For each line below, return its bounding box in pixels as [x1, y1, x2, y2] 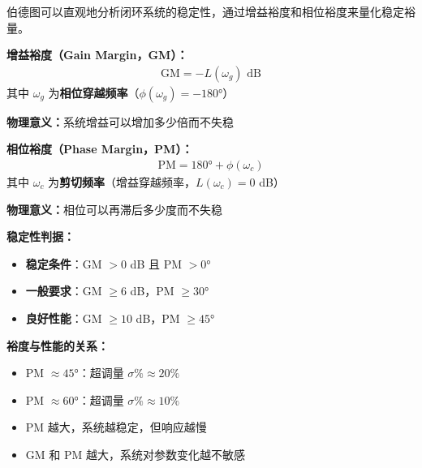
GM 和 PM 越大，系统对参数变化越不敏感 [25, 445, 245, 462]
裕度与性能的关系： [6, 337, 109, 354]
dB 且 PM [130, 255, 183, 272]
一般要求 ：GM [25, 282, 102, 299]
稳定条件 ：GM [25, 255, 102, 272]
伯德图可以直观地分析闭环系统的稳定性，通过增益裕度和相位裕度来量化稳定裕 [6, 3, 416, 19]
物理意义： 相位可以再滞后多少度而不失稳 [6, 200, 222, 217]
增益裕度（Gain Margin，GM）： [6, 46, 188, 63]
